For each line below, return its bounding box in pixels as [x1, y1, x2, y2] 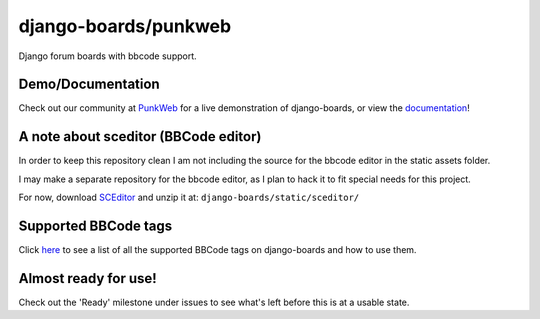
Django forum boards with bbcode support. [18, 50, 197, 62]
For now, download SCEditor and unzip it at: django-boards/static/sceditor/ [18, 191, 360, 204]
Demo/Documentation [18, 76, 160, 93]
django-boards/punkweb [18, 15, 232, 37]
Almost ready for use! [18, 270, 157, 287]
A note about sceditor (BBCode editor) [18, 128, 262, 145]
